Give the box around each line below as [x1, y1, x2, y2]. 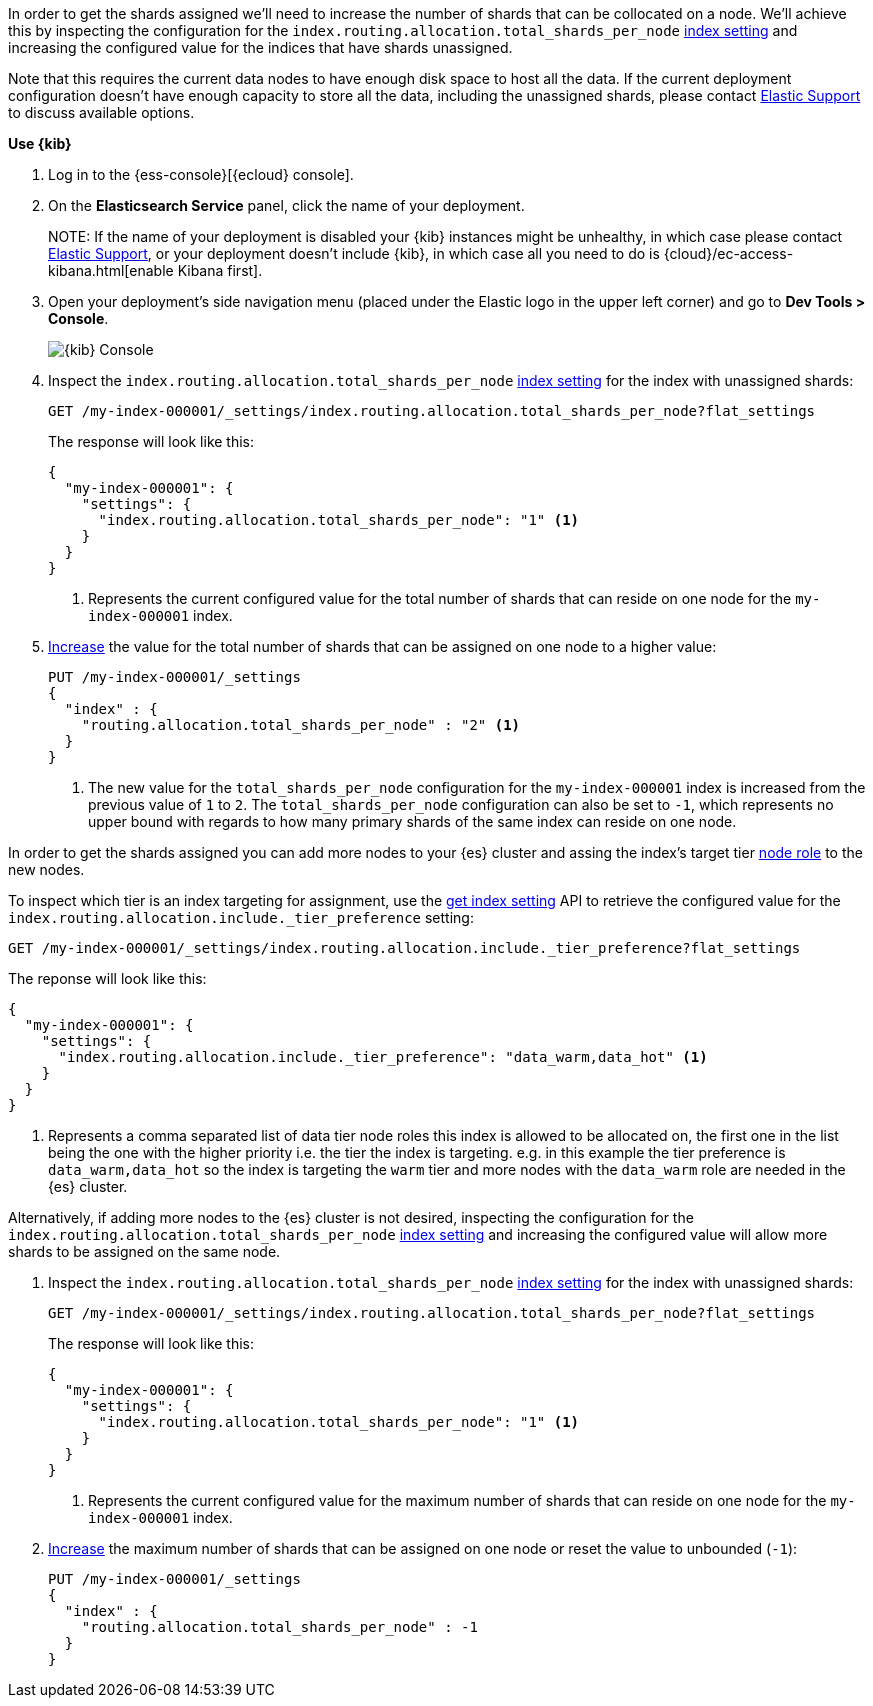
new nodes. [8, 861, 85, 878]
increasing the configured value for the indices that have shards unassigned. [8, 39, 513, 56]
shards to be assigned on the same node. [8, 1243, 281, 1260]
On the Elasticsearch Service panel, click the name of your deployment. [48, 197, 525, 214]
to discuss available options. [8, 104, 195, 121]
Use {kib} [8, 135, 72, 152]
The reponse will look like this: [8, 970, 207, 987]
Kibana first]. [177, 262, 263, 279]
